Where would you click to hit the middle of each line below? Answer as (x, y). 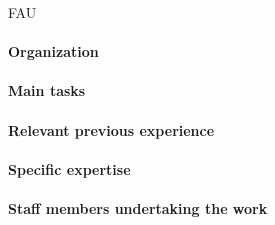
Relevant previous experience (111, 129)
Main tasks (47, 90)
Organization (53, 51)
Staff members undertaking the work (138, 207)
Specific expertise (69, 168)
